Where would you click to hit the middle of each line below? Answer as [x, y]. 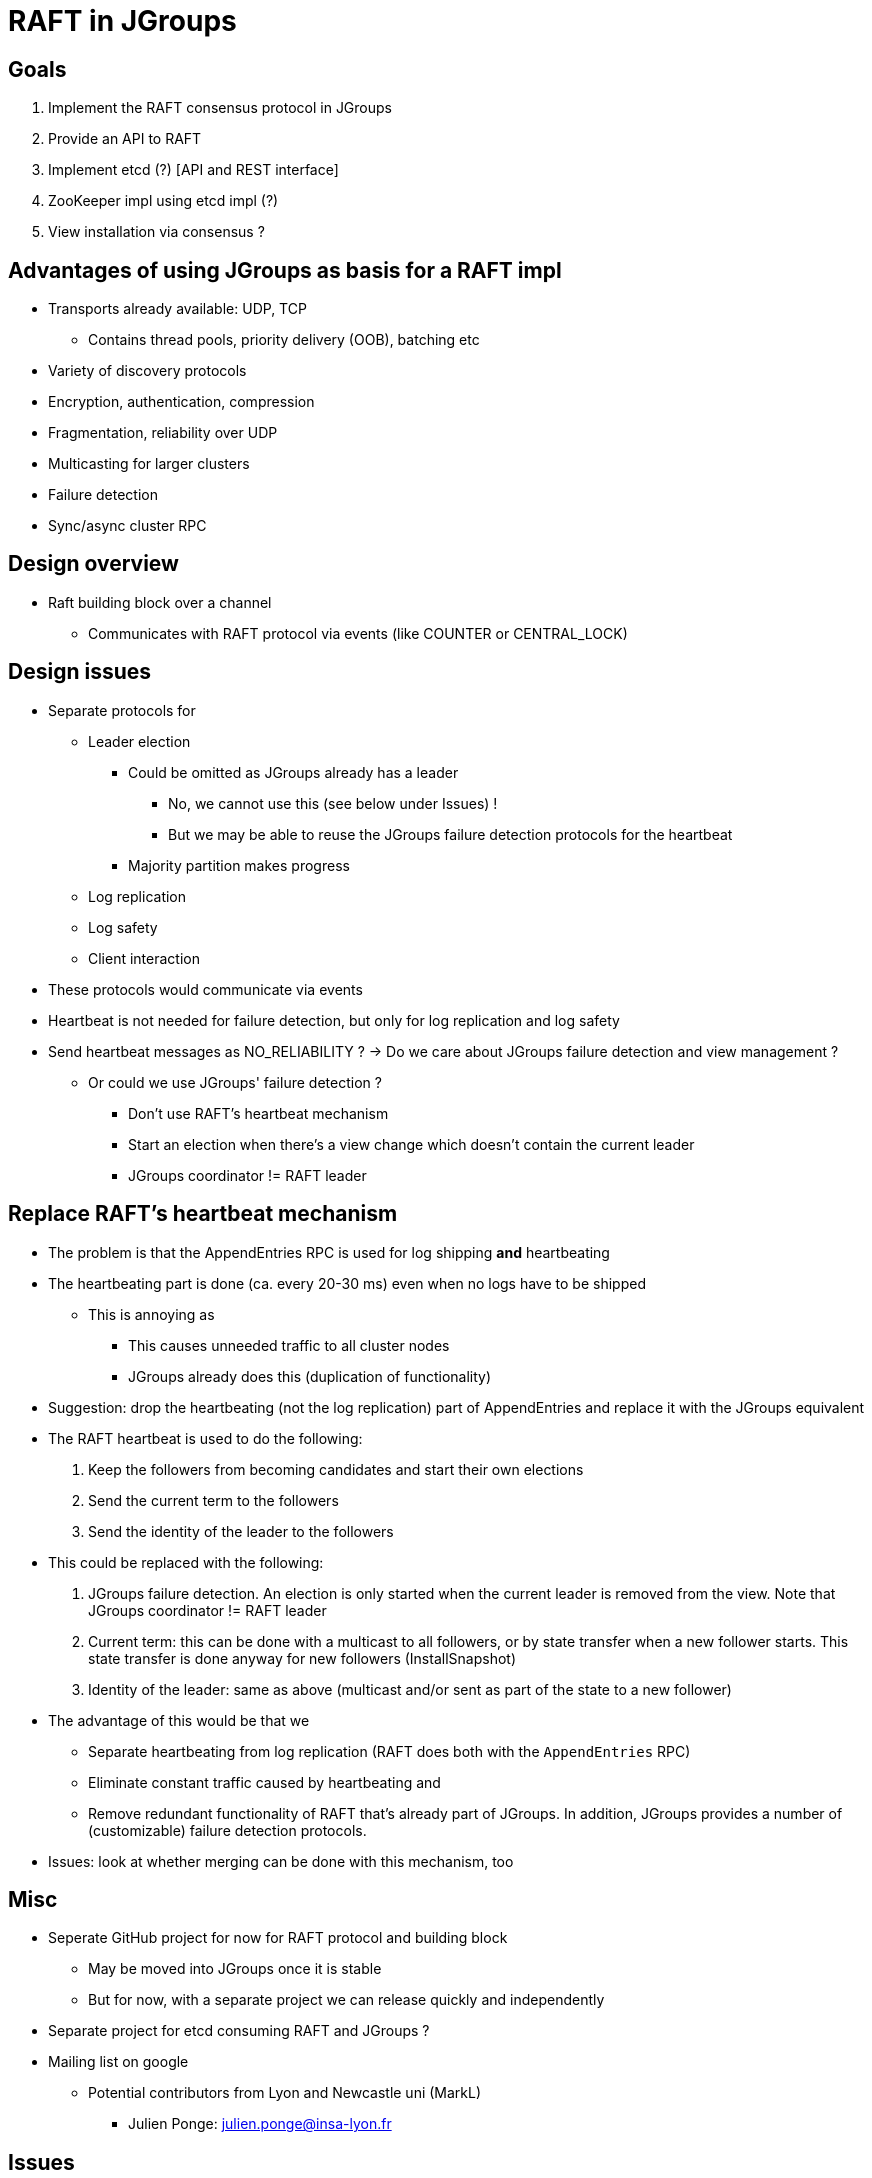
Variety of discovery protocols [147, 371]
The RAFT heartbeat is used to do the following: [205, 1438]
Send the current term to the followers [213, 1500]
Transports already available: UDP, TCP [177, 309]
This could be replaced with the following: [186, 1562]
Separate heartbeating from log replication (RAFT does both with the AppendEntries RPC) [389, 1751]
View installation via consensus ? [156, 232]
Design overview [93, 564]
